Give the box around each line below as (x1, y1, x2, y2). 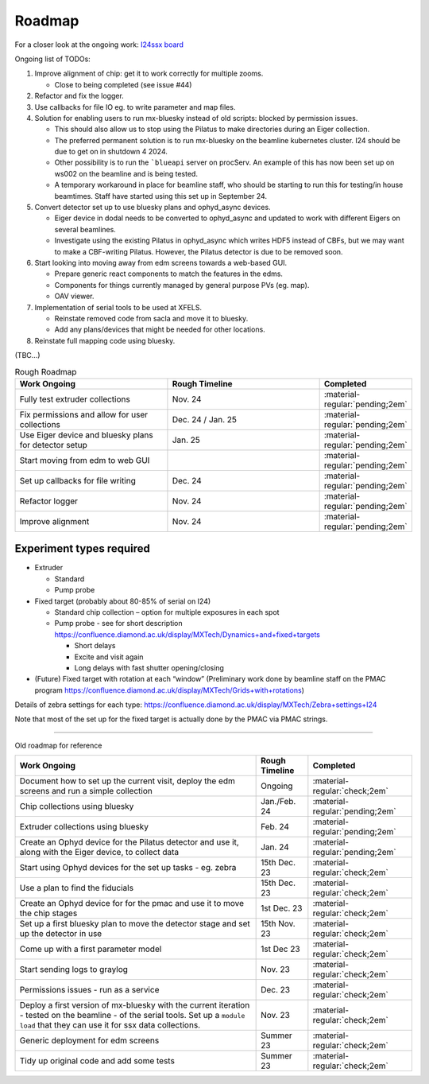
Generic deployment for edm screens (19, 1035, 160, 1046)
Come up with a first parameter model (19, 943, 162, 954)
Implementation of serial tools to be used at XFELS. (34, 302, 203, 312)
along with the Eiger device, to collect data (19, 847, 179, 858)
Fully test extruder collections (19, 394, 130, 405)
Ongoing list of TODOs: (14, 54, 91, 64)
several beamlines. (54, 224, 117, 234)
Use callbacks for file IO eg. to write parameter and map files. (34, 102, 236, 111)
